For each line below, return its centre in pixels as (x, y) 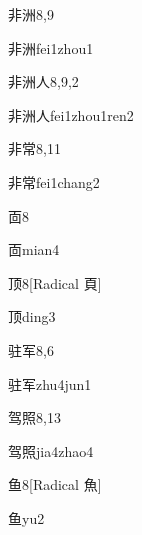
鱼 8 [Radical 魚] (55, 484)
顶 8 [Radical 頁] (55, 282)
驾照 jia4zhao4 (51, 450)
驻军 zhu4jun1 (50, 383)
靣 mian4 (34, 249)
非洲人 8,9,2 (43, 81)
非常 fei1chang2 (54, 181)
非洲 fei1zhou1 (51, 47)
